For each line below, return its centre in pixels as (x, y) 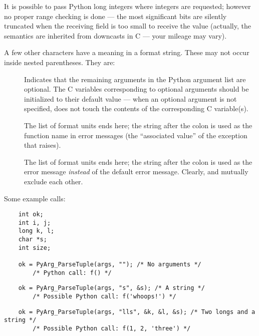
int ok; (31, 215)
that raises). (43, 145)
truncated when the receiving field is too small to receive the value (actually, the (127, 26)
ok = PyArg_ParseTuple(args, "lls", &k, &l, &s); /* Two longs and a (137, 312)
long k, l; (36, 231)
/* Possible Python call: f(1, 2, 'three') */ (112, 328)
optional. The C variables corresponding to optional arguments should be (137, 89)
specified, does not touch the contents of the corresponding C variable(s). (136, 108)
